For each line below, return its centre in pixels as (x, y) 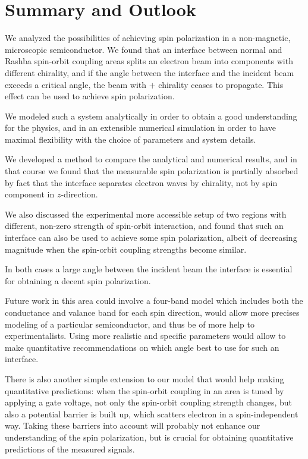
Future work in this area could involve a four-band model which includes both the (154, 301)
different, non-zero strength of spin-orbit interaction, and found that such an (144, 226)
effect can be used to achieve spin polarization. (90, 96)
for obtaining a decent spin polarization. (78, 280)
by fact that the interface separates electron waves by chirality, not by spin (141, 182)
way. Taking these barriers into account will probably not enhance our (133, 425)
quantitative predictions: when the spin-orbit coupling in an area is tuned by (144, 390)
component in (30, 194)
